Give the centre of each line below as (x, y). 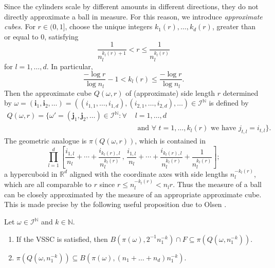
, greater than (234, 26)
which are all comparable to (48, 184)
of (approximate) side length (170, 92)
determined (241, 92)
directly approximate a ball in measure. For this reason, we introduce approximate (133, 16)
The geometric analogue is (45, 141)
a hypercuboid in (31, 173)
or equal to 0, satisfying (41, 36)
